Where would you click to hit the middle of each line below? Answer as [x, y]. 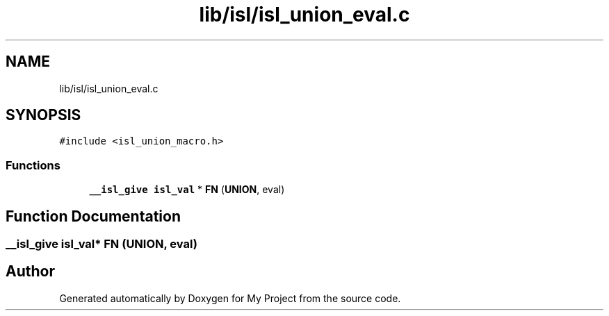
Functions [33, 165]
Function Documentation [93, 216]
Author [30, 272]
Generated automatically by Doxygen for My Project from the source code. [230, 298]
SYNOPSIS [43, 115]
